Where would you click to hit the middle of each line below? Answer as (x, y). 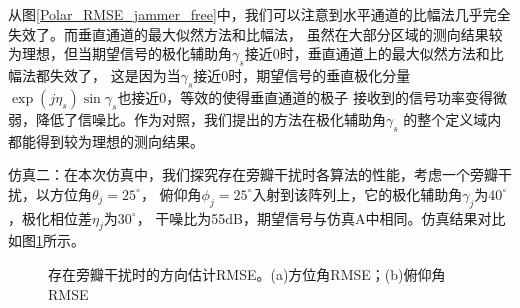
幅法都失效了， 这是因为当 (94, 74)
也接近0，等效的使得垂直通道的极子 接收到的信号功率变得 (305, 96)
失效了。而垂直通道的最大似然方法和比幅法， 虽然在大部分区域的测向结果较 (255, 33)
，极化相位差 (50, 217)
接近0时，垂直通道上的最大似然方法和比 (374, 53)
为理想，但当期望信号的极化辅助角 (120, 53)
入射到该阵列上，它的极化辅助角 (357, 193)
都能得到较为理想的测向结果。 (106, 140)
